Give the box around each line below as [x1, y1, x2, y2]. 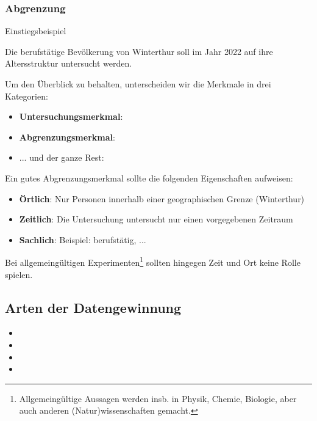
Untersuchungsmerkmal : [19, 110, 123, 123]
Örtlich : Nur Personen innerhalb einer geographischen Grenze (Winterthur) [19, 192, 305, 205]
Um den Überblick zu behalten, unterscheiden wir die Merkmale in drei [5, 78, 271, 90]
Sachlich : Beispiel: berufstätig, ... [19, 233, 146, 246]
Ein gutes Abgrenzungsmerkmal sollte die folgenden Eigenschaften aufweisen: [5, 171, 293, 184]
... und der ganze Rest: [19, 151, 104, 164]
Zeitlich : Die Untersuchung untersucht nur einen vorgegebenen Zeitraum [19, 213, 293, 225]
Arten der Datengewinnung [5, 298, 182, 317]
